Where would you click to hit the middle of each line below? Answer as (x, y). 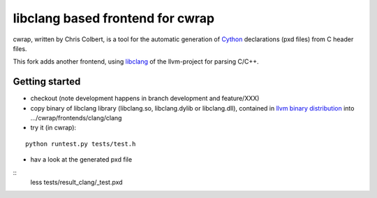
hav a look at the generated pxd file (81, 160)
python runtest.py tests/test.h (81, 144)
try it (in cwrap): (53, 128)
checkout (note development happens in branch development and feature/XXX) (145, 99)
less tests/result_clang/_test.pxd (76, 182)
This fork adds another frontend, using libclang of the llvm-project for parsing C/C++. (136, 62)
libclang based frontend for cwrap (114, 18)
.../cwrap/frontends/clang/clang (76, 118)
